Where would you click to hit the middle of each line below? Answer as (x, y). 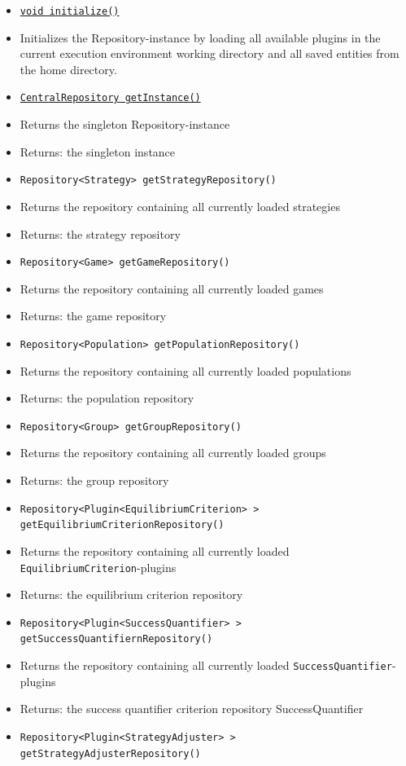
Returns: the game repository (93, 316)
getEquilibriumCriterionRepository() (122, 525)
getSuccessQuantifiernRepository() (116, 639)
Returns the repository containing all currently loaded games (172, 288)
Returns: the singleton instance (98, 151)
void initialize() (70, 11)
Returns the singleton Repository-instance (125, 124)
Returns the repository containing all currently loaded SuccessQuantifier (206, 665)
